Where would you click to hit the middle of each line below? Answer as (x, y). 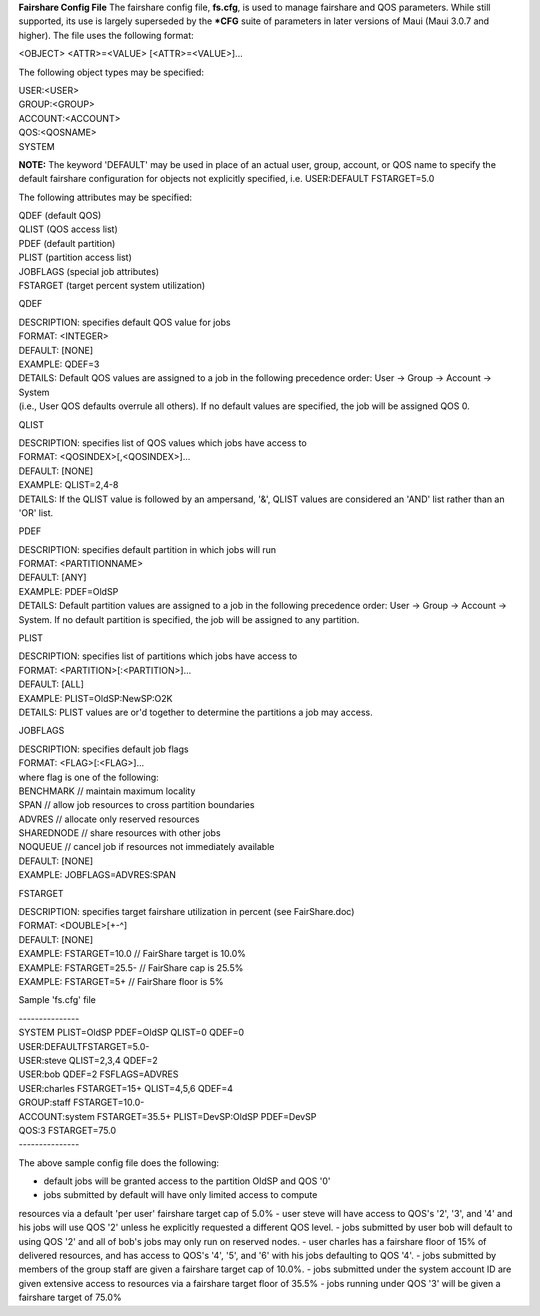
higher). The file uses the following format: (106, 35)
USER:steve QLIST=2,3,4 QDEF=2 (88, 1060)
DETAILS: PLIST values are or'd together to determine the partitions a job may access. (196, 712)
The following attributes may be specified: (105, 197)
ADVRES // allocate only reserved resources (109, 819)
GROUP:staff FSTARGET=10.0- (81, 1102)
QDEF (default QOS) (60, 216)
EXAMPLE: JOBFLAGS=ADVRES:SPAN (97, 875)
